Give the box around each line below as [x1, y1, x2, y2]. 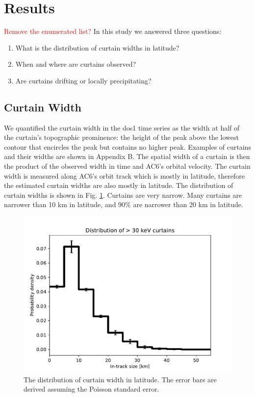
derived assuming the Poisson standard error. [24, 384, 159, 394]
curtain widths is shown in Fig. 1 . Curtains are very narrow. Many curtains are [4, 189, 242, 200]
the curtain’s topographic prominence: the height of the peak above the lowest [4, 132, 239, 142]
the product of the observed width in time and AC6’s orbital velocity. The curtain [4, 161, 251, 171]
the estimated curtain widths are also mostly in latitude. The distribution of [4, 180, 233, 190]
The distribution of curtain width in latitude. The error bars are [24, 374, 217, 384]
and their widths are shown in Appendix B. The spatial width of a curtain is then [4, 151, 250, 161]
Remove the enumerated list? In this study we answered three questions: [4, 26, 222, 36]
